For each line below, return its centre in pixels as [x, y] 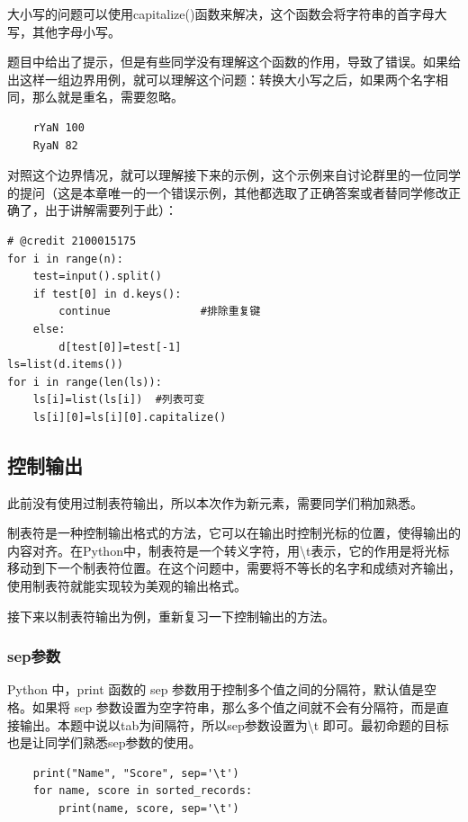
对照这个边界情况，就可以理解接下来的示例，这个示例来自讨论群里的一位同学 [234, 175]
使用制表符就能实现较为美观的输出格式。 [127, 586]
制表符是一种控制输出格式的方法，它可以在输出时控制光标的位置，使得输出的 [234, 533]
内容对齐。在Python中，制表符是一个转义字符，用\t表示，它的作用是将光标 [229, 550]
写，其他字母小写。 [64, 31]
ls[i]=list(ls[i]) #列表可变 [119, 400]
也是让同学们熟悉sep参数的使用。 [104, 742]
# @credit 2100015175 [72, 241]
